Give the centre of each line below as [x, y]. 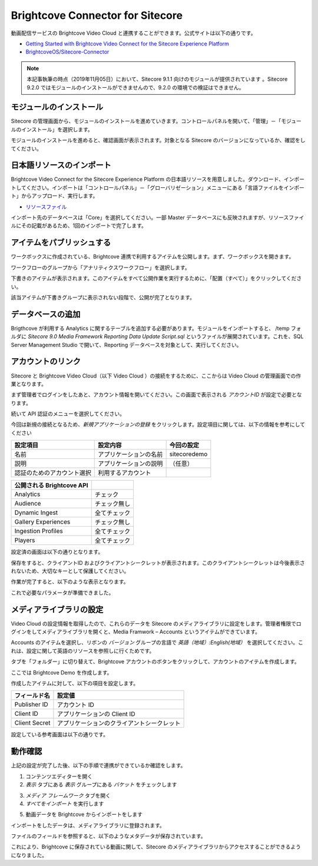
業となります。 [29, 384]
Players [25, 540]
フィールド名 [32, 696]
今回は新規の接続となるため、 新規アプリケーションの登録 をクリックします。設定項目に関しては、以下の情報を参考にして [158, 425]
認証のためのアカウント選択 [53, 473]
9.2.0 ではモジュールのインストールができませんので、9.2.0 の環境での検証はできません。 [135, 87]
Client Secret [32, 723]
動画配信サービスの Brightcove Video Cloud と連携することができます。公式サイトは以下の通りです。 [133, 33]
